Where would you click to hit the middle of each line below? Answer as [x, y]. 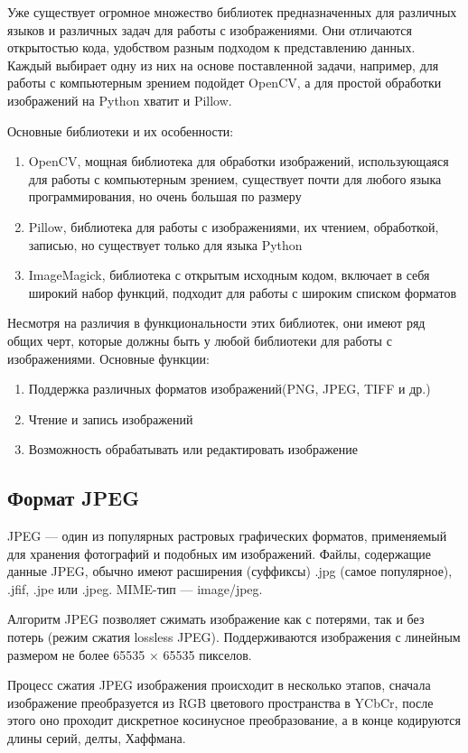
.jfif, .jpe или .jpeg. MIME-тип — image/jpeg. [135, 588]
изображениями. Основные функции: [108, 358]
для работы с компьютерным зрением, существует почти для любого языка [235, 178]
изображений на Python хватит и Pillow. [120, 100]
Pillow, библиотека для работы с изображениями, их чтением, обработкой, [234, 226]
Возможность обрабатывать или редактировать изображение [193, 449]
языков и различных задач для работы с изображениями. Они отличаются [210, 29]
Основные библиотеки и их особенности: [121, 130]
